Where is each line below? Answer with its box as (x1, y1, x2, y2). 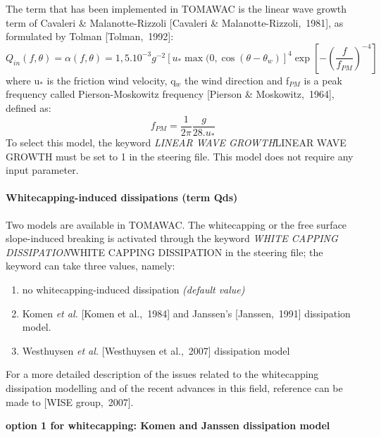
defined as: (6, 100, 51, 115)
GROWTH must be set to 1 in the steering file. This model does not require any (6, 148, 354, 163)
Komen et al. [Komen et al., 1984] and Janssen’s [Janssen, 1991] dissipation (22, 305, 351, 320)
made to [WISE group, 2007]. (6, 394, 134, 409)
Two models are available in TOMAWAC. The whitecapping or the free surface (6, 217, 347, 232)
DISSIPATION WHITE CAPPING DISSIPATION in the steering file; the (6, 244, 323, 259)
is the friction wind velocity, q (46, 72, 176, 87)
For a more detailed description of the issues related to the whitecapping (6, 367, 319, 381)
